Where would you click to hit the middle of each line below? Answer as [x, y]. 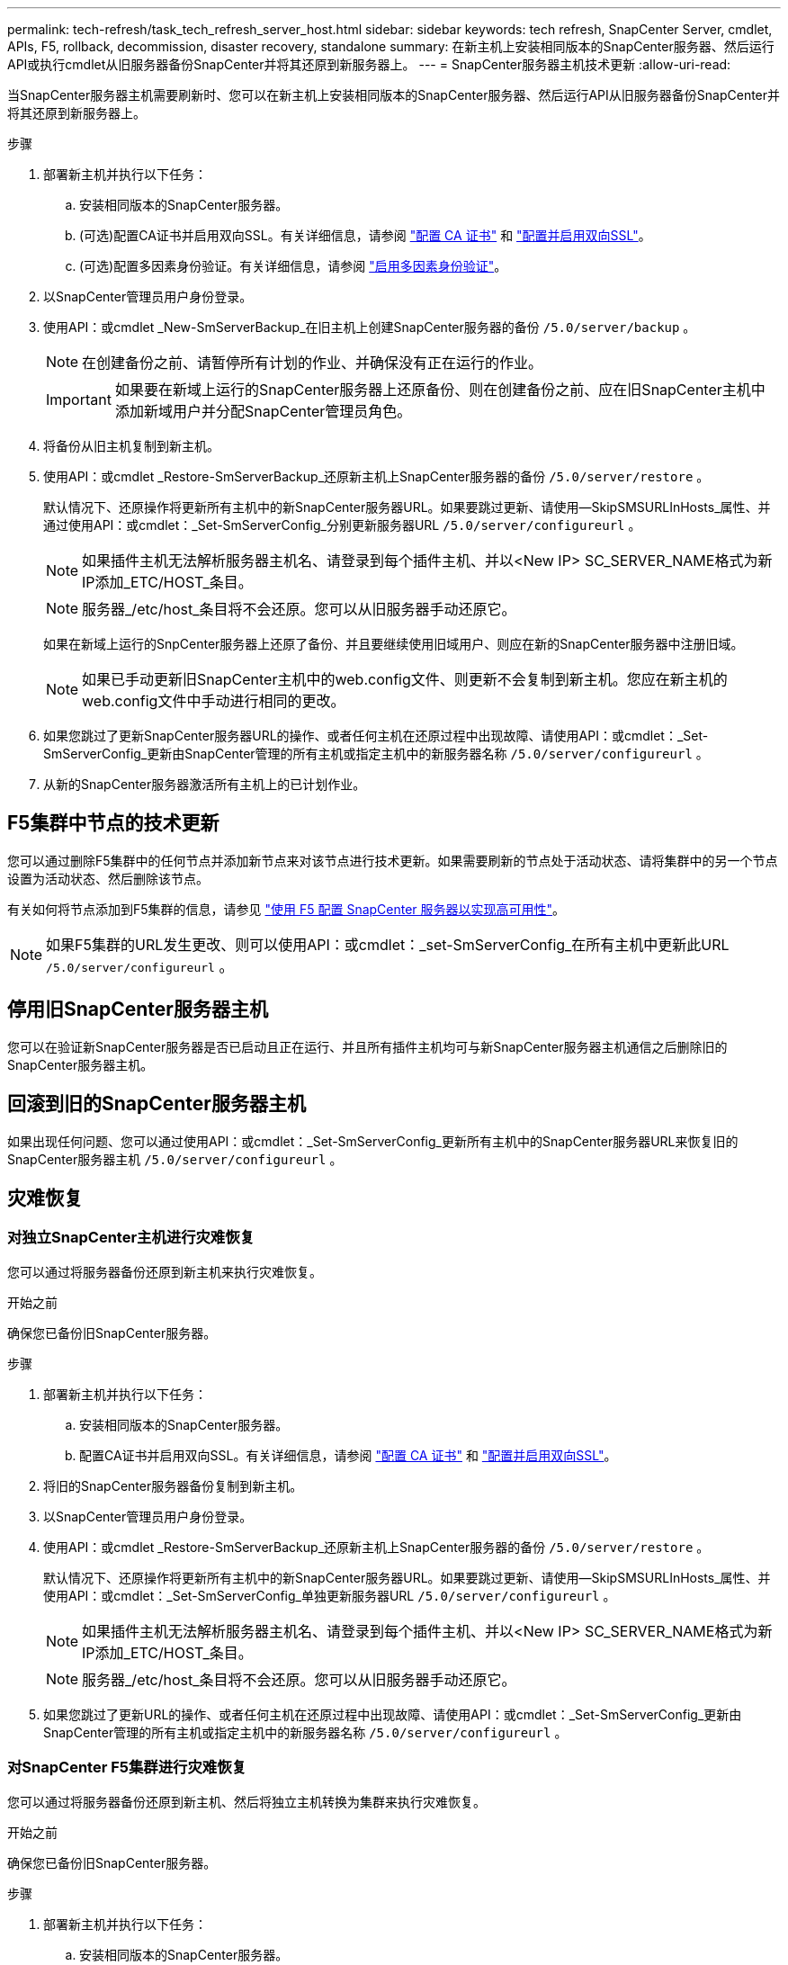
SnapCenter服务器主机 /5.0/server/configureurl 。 [175, 1159]
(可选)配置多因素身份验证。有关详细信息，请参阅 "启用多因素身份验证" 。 [293, 266]
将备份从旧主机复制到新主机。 [131, 446]
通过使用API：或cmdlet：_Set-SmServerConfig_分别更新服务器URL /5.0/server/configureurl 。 [342, 525]
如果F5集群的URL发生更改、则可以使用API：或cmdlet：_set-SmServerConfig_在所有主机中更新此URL [388, 944]
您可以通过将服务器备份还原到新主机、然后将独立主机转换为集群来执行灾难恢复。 [246, 1801]
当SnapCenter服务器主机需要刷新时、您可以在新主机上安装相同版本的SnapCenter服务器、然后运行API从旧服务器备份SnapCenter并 [394, 95]
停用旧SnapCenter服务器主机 [138, 1009]
